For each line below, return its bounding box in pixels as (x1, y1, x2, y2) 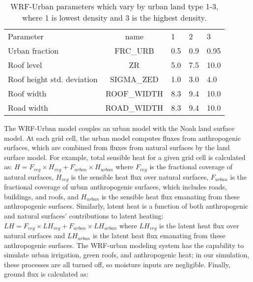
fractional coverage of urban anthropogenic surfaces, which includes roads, (4, 182, 227, 192)
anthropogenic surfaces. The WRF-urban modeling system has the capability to (4, 240, 244, 250)
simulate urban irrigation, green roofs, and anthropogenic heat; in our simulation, (4, 250, 250, 260)
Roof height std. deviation (8, 73, 98, 85)
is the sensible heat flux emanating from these (101, 191, 240, 201)
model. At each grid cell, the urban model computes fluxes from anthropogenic (4, 132, 241, 143)
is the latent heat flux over (159, 220, 239, 230)
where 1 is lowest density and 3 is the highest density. (22, 12, 207, 23)
